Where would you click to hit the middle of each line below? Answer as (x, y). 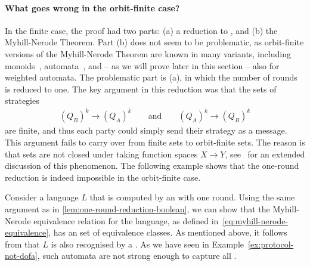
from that (22, 244)
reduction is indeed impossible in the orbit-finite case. (103, 177)
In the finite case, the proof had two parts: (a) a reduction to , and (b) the (141, 30)
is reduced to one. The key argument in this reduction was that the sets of (141, 89)
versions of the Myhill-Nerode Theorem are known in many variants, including (148, 53)
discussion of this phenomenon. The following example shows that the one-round (152, 166)
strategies (22, 100)
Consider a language (42, 197)
